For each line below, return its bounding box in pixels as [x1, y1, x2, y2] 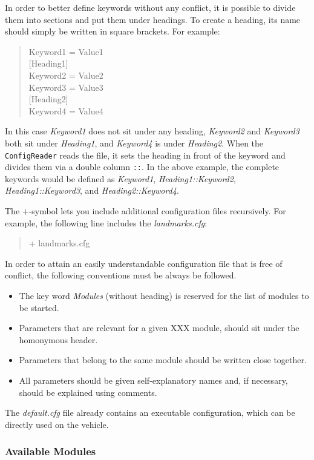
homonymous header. [19, 333, 98, 346]
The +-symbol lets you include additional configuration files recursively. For [5, 205, 286, 217]
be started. [19, 301, 59, 314]
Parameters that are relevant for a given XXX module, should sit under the [19, 321, 299, 334]
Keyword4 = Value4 [28, 104, 103, 117]
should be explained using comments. [19, 386, 157, 398]
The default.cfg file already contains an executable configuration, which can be [5, 406, 295, 419]
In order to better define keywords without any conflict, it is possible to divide [5, 1, 296, 13]
